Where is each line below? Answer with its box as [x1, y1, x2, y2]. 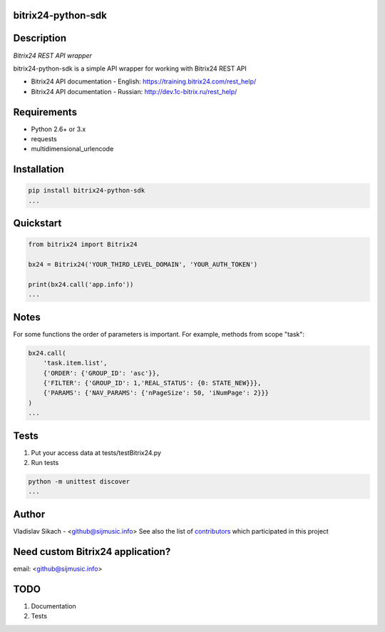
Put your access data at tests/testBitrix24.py [31, 448, 162, 457]
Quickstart [13, 218, 62, 230]
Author [13, 508, 46, 520]
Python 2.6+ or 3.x [31, 125, 86, 133]
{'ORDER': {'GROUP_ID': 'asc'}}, [43, 369, 160, 377]
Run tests [31, 459, 59, 467]
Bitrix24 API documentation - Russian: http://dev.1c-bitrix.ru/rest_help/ [31, 87, 237, 96]
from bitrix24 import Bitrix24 [28, 240, 138, 249]
